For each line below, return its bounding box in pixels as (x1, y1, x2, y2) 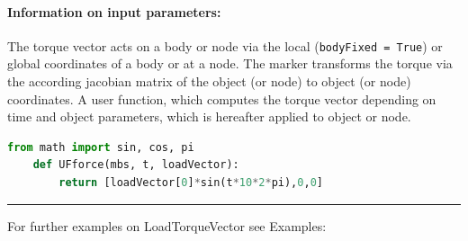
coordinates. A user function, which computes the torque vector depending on (7, 89, 436, 108)
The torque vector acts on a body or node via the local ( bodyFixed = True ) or (7, 36, 443, 55)
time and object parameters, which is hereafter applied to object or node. (7, 107, 411, 126)
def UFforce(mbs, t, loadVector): (32, 158, 239, 172)
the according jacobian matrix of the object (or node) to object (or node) (7, 72, 411, 91)
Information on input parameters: (7, 2, 221, 21)
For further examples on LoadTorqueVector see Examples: (7, 216, 327, 235)
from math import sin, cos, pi (7, 140, 194, 154)
